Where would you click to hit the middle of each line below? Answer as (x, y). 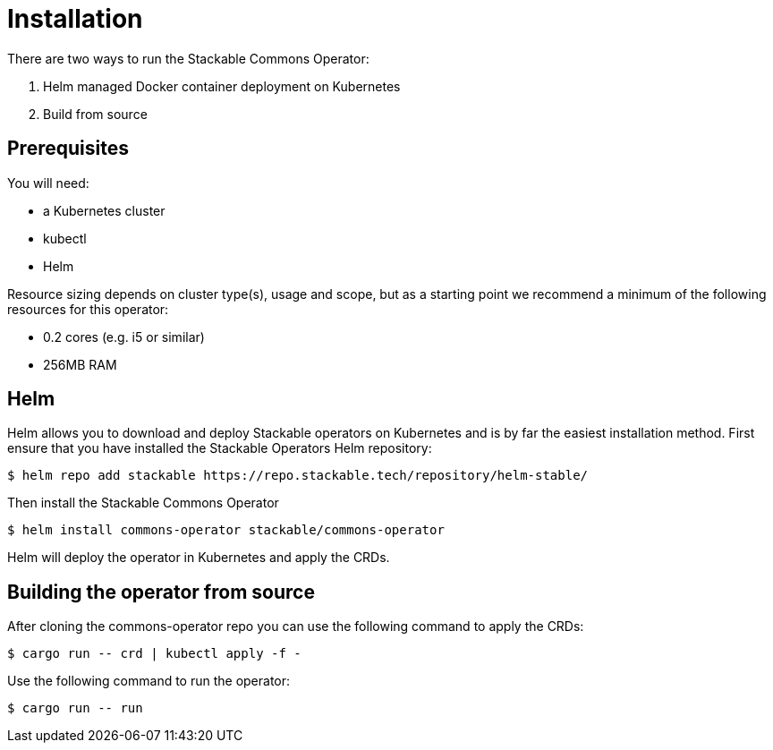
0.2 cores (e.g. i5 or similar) (124, 337)
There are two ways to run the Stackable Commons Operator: (188, 58)
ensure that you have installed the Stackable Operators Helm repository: (220, 448)
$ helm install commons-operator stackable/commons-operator (226, 530)
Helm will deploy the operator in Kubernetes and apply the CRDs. (199, 558)
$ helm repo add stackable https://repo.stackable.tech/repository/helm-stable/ (298, 476)
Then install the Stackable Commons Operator (143, 503)
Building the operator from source (161, 592)
